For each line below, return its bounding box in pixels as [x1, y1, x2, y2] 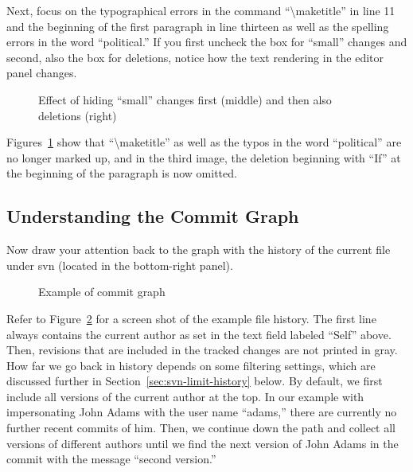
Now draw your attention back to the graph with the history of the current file [6, 241, 391, 258]
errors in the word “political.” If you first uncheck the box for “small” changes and [6, 33, 407, 50]
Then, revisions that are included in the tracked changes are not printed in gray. [6, 341, 398, 358]
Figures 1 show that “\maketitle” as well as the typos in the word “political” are [6, 134, 402, 150]
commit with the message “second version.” [6, 451, 216, 467]
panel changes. [6, 64, 77, 81]
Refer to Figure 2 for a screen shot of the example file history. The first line [6, 310, 376, 326]
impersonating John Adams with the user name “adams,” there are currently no [6, 404, 397, 420]
